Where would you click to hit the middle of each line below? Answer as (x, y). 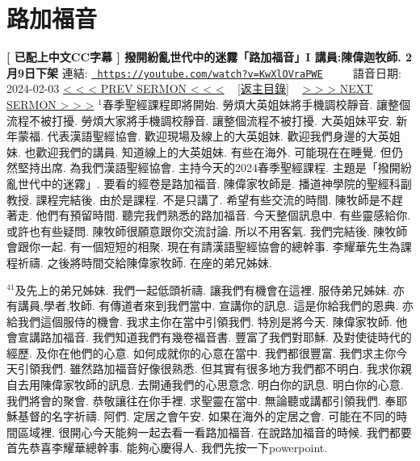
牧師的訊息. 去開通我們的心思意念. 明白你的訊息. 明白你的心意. (239, 385)
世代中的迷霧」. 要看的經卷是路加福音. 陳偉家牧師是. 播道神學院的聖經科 (209, 183)
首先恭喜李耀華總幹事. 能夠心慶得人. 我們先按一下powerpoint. (167, 448)
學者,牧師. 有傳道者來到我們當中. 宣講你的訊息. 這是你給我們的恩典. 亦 (228, 306)
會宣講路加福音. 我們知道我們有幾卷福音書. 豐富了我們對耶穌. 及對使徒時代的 (209, 337)
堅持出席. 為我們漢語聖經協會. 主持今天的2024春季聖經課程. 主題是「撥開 (209, 168)
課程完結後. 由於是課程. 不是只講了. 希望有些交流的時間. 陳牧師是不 (214, 199)
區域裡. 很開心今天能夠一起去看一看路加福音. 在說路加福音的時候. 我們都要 (214, 432)
